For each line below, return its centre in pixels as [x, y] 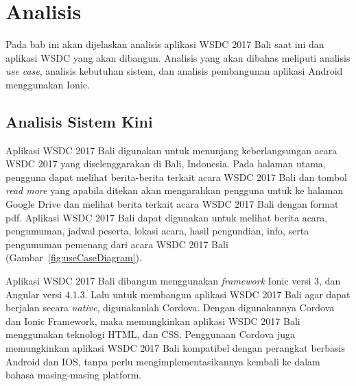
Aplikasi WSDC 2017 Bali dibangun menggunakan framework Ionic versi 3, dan [173, 281]
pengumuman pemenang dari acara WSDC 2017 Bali [117, 244]
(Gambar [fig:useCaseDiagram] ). [74, 257]
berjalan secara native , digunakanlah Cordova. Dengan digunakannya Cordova [170, 307]
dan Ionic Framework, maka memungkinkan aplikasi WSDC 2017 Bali [153, 321]
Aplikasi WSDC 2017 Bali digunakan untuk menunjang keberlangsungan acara [171, 150]
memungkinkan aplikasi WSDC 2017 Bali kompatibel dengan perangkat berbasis [176, 348]
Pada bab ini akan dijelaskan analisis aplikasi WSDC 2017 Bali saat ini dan [165, 44]
